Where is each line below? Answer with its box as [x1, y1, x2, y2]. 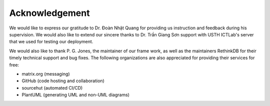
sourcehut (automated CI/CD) [21, 85, 83, 91]
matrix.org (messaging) [21, 71, 70, 77]
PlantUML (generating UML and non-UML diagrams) [21, 92, 130, 98]
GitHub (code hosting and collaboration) [21, 78, 104, 84]
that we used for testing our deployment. [9, 39, 93, 45]
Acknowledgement [9, 7, 90, 18]
